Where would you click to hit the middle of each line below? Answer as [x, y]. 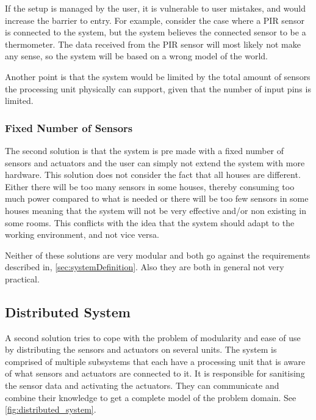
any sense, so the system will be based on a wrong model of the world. [136, 56]
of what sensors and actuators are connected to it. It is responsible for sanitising [155, 373]
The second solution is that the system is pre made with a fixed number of [145, 150]
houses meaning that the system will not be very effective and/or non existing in [156, 210]
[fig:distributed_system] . [51, 409]
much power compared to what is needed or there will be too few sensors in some [157, 198]
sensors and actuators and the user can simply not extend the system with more [155, 162]
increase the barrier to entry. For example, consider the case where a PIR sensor [155, 20]
